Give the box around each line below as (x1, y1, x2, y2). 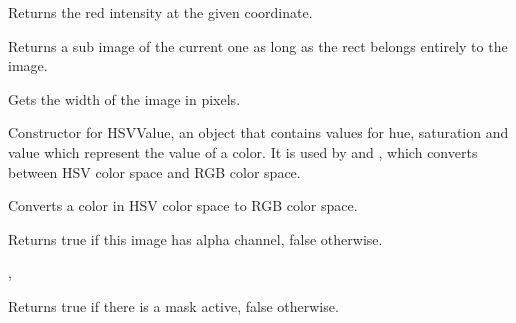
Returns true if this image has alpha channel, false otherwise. (8, 228, 383, 249)
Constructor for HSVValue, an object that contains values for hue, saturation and (8, 122, 509, 143)
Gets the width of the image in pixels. (8, 88, 241, 109)
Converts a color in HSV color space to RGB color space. (8, 195, 358, 216)
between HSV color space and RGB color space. (8, 161, 301, 182)
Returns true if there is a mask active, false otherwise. (8, 295, 339, 316)
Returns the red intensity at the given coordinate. (8, 2, 313, 22)
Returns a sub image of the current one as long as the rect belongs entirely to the (8, 35, 508, 56)
